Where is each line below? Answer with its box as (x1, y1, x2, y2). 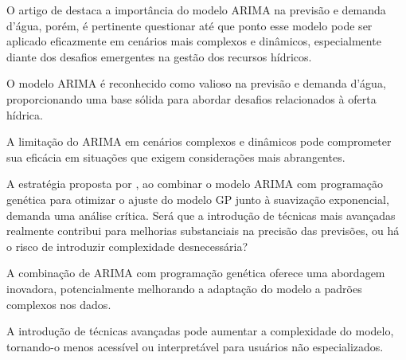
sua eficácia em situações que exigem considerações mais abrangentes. (6, 148, 345, 165)
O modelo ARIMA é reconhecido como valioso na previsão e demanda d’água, (6, 75, 386, 92)
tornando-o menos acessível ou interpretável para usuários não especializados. (6, 338, 384, 354)
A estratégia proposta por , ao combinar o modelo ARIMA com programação (6, 175, 384, 192)
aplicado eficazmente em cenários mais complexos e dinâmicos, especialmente (6, 33, 381, 49)
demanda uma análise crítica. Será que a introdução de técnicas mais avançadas (6, 206, 396, 223)
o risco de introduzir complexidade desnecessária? (6, 237, 248, 254)
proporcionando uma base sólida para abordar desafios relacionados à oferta (6, 90, 377, 107)
